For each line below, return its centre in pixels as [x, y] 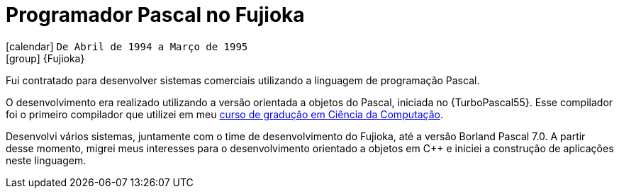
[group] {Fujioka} [45, 58]
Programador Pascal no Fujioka [155, 15]
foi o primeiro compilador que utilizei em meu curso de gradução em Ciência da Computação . [224, 114]
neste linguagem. [46, 160]
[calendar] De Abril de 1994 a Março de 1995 [127, 46]
